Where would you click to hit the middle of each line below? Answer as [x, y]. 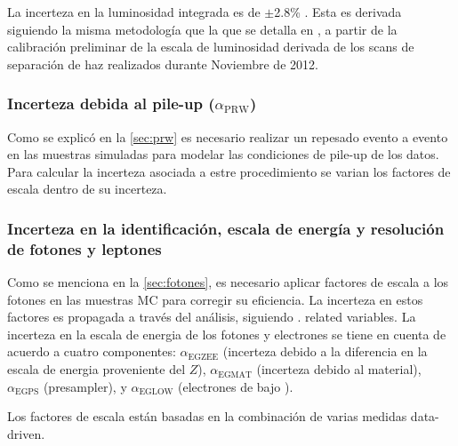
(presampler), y [85, 386]
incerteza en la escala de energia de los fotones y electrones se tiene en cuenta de [227, 334]
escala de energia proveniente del [96, 369]
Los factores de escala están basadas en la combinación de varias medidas [207, 416]
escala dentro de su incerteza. [87, 189]
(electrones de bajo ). [236, 386]
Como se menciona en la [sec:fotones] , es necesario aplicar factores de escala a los [228, 282]
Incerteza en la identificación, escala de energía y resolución [226, 228]
